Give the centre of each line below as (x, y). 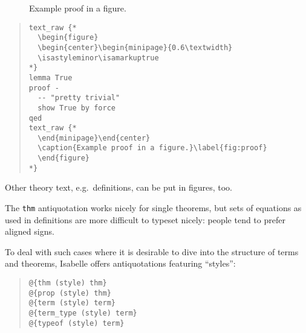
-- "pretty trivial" (79, 98)
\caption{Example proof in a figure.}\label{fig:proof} (152, 148)
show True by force (76, 108)
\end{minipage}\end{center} (94, 138)
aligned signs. (30, 231)
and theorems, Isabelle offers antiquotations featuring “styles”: (120, 263)
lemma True (50, 78)
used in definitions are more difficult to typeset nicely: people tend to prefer (145, 219)
